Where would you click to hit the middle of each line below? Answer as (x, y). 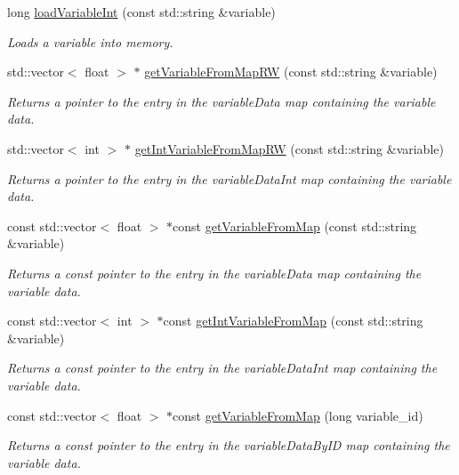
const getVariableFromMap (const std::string (295, 225)
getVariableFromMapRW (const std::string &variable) (291, 72)
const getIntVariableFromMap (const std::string (293, 321)
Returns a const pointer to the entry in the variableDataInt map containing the (222, 368)
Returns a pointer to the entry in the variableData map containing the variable (221, 101)
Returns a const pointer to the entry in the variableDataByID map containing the (229, 445)
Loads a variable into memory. (90, 41)
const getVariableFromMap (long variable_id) (298, 415)
